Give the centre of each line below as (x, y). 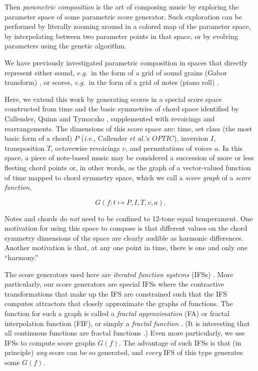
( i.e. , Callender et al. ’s (115, 138)
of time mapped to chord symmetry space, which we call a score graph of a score (128, 177)
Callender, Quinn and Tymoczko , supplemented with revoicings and (110, 118)
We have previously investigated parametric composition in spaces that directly (126, 62)
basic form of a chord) (38, 138)
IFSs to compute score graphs (50, 342)
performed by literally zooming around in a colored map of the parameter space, (128, 26)
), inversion (191, 138)
